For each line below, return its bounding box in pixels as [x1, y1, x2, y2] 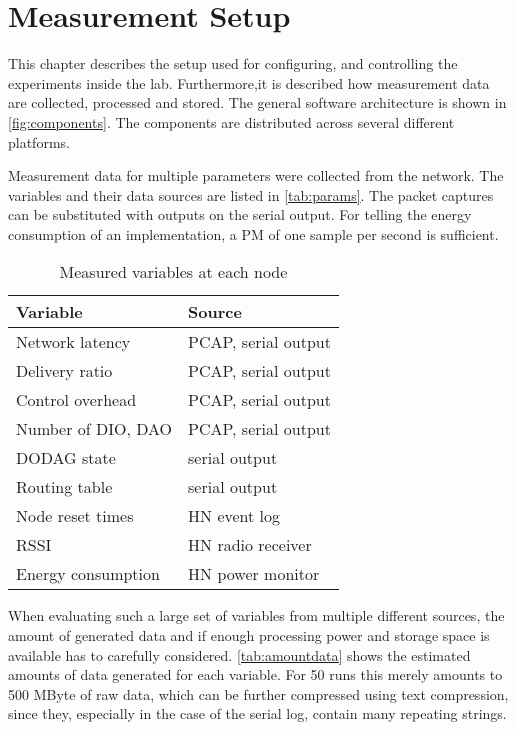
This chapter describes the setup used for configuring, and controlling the [8, 53, 458, 74]
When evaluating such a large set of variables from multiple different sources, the [8, 605, 505, 626]
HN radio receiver [188, 533, 312, 557]
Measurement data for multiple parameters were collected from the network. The [8, 165, 504, 186]
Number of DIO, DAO [16, 417, 173, 441]
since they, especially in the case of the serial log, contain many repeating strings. [8, 703, 507, 724]
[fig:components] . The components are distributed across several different [8, 111, 455, 132]
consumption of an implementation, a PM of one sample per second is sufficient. [8, 223, 499, 244]
